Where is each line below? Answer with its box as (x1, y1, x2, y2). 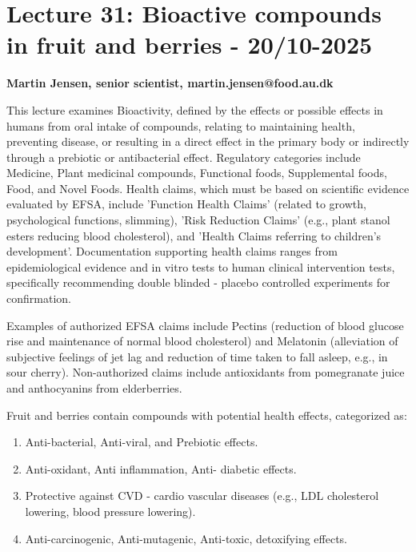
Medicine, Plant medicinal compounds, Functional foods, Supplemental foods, (6, 164, 387, 181)
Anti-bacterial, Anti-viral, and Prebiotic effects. (25, 433, 258, 450)
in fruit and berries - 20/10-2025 (6, 28, 373, 61)
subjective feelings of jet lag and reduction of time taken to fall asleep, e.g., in (6, 348, 388, 365)
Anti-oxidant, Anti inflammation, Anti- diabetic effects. (25, 460, 297, 477)
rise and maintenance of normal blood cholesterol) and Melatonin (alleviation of (6, 332, 398, 349)
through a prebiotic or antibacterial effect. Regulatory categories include (6, 148, 361, 165)
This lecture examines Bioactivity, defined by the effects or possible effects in (6, 101, 383, 118)
